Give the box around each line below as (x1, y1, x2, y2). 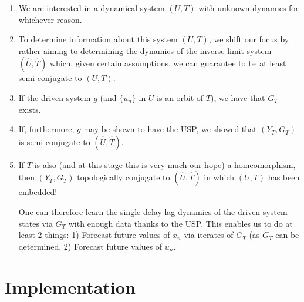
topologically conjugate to (77, 171, 170, 183)
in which (204, 171, 235, 183)
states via (18, 217, 53, 229)
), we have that (211, 91, 265, 103)
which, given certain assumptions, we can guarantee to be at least (49, 57, 286, 69)
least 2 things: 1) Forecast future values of (18, 229, 170, 241)
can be (275, 229, 299, 241)
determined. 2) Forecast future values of (18, 240, 163, 252)
